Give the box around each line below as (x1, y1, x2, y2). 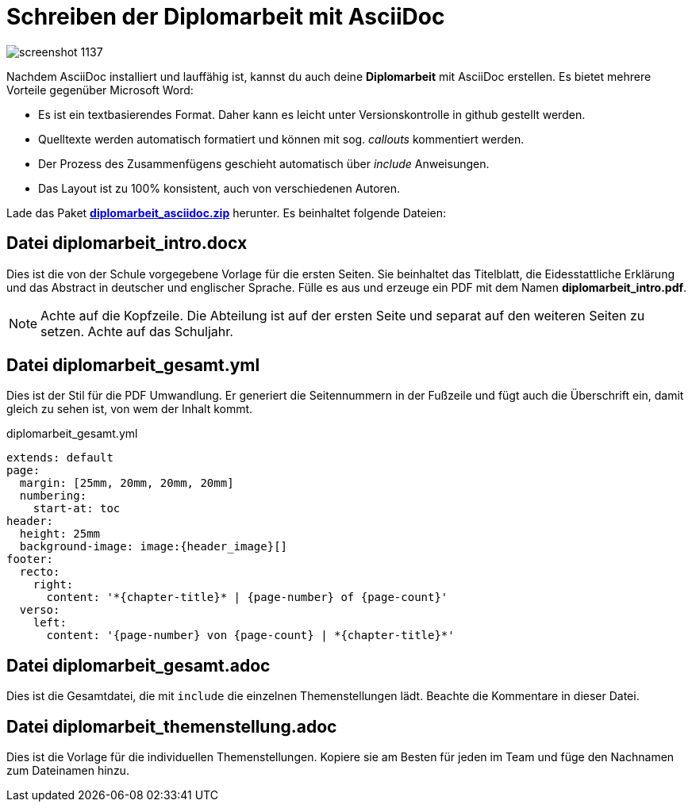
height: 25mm (19, 527, 101, 541)
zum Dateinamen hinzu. (6, 764, 129, 778)
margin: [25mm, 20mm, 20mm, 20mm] (19, 477, 234, 490)
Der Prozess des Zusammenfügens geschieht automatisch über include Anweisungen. (38, 156, 490, 170)
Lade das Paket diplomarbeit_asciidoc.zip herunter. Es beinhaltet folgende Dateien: (6, 205, 447, 220)
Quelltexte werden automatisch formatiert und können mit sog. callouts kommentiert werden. (38, 132, 525, 146)
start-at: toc (33, 502, 121, 515)
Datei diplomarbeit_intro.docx (6, 233, 248, 254)
